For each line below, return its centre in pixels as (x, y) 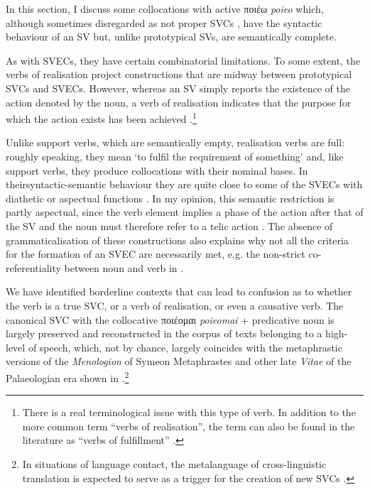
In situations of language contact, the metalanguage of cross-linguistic (174, 463)
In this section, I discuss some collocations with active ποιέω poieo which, (165, 9)
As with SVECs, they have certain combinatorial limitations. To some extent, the (183, 60)
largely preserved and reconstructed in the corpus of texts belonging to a (164, 333)
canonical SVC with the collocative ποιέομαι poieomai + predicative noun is (170, 319)
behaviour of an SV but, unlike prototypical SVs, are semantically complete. (171, 37)
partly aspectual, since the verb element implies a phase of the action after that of (185, 212)
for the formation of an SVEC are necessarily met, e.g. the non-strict (156, 254)
